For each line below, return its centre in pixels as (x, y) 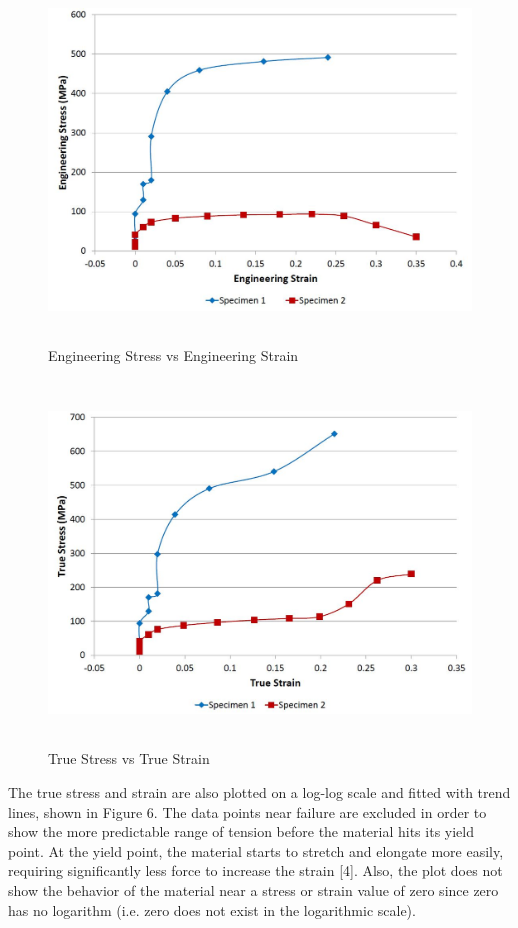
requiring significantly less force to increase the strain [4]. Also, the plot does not (255, 870)
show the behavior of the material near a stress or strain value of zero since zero (253, 889)
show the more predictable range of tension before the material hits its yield (241, 831)
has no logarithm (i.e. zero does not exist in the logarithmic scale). (212, 909)
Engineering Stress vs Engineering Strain (173, 355)
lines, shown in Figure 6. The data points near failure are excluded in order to (247, 811)
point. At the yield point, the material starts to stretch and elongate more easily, (256, 850)
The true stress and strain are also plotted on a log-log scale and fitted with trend (259, 791)
